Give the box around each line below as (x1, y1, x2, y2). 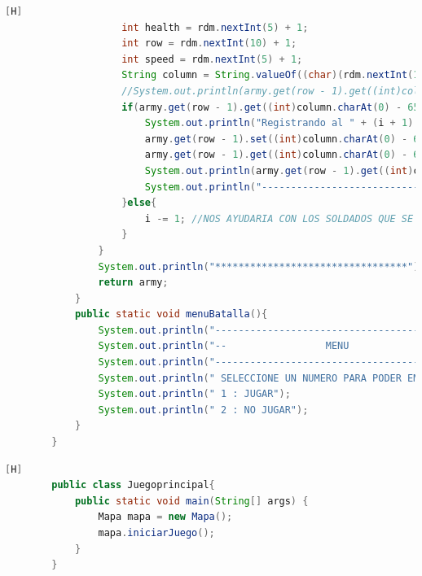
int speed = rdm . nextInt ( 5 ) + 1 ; (121, 53, 303, 65)
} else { (121, 197, 157, 209)
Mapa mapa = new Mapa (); (98, 511, 233, 523)
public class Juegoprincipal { (51, 479, 215, 491)
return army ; (98, 277, 169, 289)
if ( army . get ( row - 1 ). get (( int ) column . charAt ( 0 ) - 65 (121, 101, 420, 113)
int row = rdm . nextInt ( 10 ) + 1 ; (121, 37, 297, 50)
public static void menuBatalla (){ (74, 308, 268, 321)
